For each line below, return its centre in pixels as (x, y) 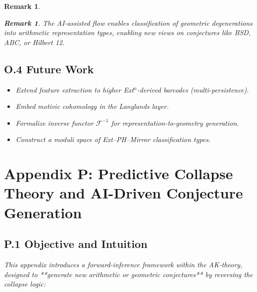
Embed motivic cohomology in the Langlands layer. (92, 106)
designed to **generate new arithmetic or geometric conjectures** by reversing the (128, 274)
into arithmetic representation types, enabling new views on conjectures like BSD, (128, 32)
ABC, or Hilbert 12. (34, 42)
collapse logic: (25, 284)
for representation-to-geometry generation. (175, 122)
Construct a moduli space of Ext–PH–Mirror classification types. (113, 139)
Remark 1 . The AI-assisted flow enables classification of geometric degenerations (128, 23)
